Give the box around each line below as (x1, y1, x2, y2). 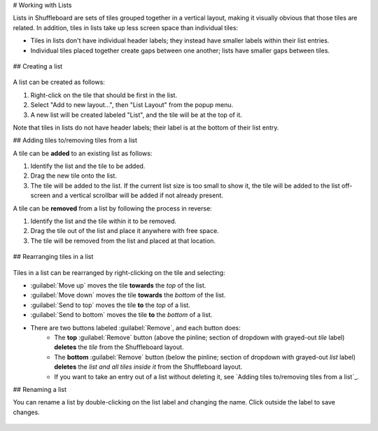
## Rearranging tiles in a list (13, 253, 94, 261)
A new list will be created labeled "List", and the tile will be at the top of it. (30, 111, 243, 119)
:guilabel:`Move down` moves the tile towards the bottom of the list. (30, 291, 226, 299)
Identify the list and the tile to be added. (30, 162, 146, 171)
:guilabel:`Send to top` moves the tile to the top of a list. (30, 301, 190, 309)
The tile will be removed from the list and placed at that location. (30, 236, 216, 245)
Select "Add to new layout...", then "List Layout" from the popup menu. (30, 101, 234, 109)
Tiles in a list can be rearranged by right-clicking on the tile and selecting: (13, 268, 225, 276)
